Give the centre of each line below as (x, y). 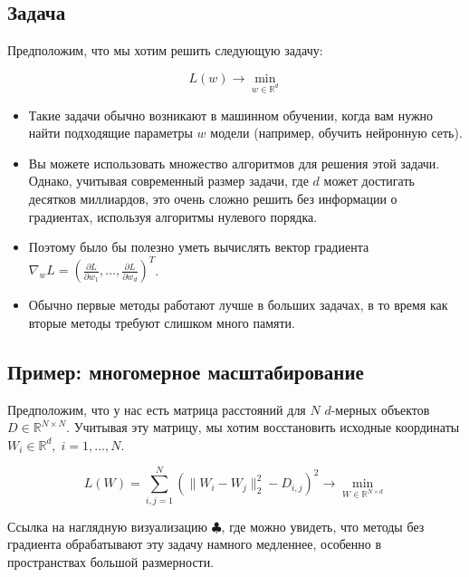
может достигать (369, 181)
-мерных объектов (380, 409)
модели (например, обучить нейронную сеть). (336, 133)
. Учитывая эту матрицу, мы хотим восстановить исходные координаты (263, 427)
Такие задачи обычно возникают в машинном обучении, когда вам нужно (231, 115)
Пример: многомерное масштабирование (186, 371)
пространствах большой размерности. (111, 561)
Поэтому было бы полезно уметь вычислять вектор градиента (199, 247)
